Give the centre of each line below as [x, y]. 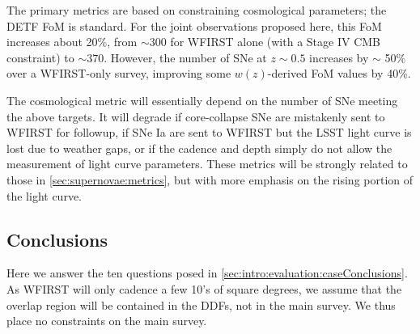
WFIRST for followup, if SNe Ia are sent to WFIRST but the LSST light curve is [209, 132]
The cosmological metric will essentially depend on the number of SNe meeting [202, 100]
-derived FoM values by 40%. [339, 73]
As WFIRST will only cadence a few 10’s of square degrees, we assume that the [204, 288]
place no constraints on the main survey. [107, 321]
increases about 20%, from [72, 42]
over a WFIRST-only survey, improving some [119, 73]
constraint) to [40, 57]
